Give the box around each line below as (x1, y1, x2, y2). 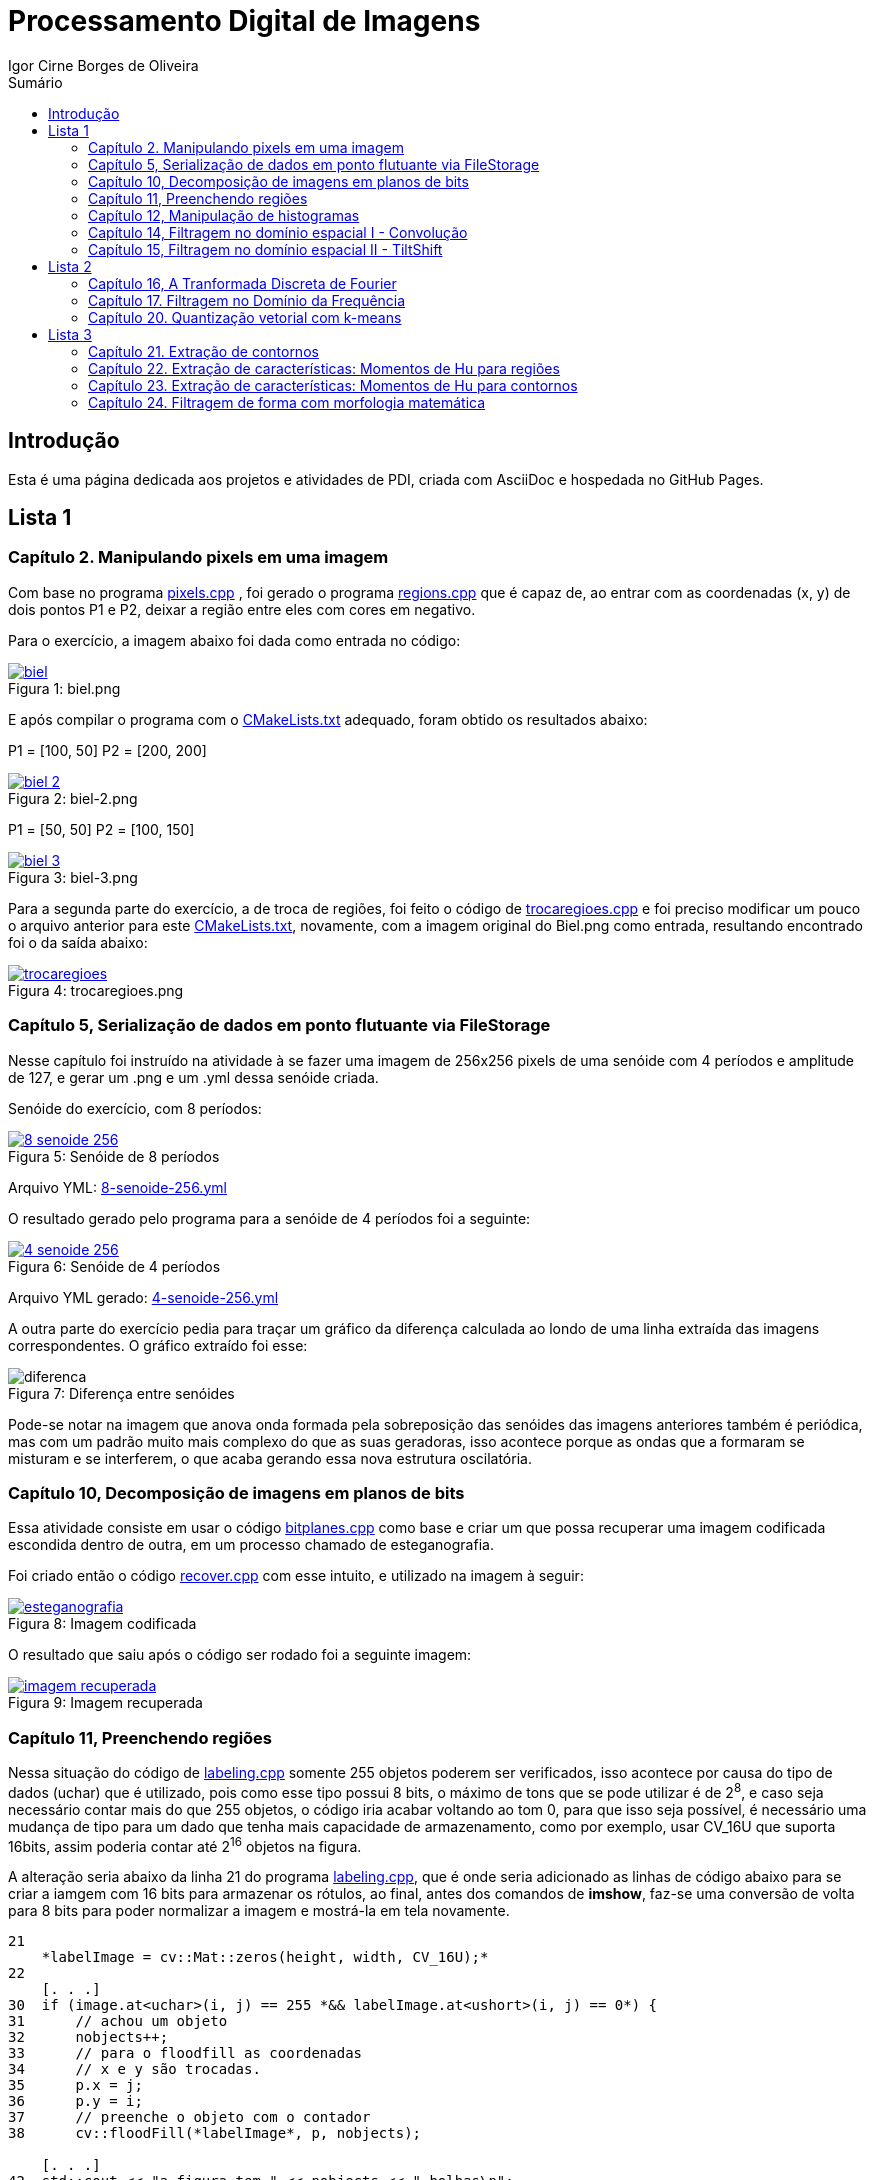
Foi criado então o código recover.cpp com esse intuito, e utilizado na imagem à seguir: (8, 1567, 584, 1585)
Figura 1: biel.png (8, 679, 121, 697)
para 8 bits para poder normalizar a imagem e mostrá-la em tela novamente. (8, 1902, 510, 1920)
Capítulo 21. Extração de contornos (88, 342, 319, 360)
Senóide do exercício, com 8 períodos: (8, 1099, 262, 1117)
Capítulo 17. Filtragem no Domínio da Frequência (88, 291, 406, 309)
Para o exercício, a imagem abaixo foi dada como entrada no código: (8, 631, 461, 649)
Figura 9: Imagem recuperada (8, 1694, 203, 1712)
